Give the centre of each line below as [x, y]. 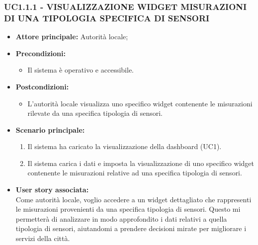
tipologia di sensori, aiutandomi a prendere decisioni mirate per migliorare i [131, 228]
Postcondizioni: [42, 86]
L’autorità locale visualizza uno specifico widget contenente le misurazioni [140, 103]
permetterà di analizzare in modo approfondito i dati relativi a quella [121, 218]
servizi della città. [43, 238]
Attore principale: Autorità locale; [72, 37]
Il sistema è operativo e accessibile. [81, 70]
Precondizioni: [41, 53]
